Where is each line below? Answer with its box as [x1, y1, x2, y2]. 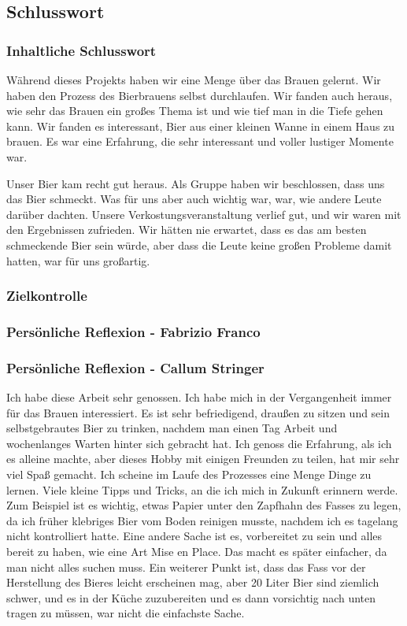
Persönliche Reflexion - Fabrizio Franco [6, 321, 261, 341]
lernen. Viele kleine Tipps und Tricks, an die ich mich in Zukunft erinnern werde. [6, 481, 398, 498]
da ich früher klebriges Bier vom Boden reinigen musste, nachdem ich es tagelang [6, 512, 398, 528]
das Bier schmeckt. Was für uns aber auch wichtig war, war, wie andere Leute [6, 191, 382, 207]
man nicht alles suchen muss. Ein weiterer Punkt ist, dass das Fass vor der [6, 558, 366, 575]
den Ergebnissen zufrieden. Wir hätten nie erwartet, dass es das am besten [6, 221, 367, 238]
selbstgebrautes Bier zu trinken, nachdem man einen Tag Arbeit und [6, 420, 338, 436]
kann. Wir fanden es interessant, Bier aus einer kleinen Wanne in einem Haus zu [6, 117, 395, 134]
